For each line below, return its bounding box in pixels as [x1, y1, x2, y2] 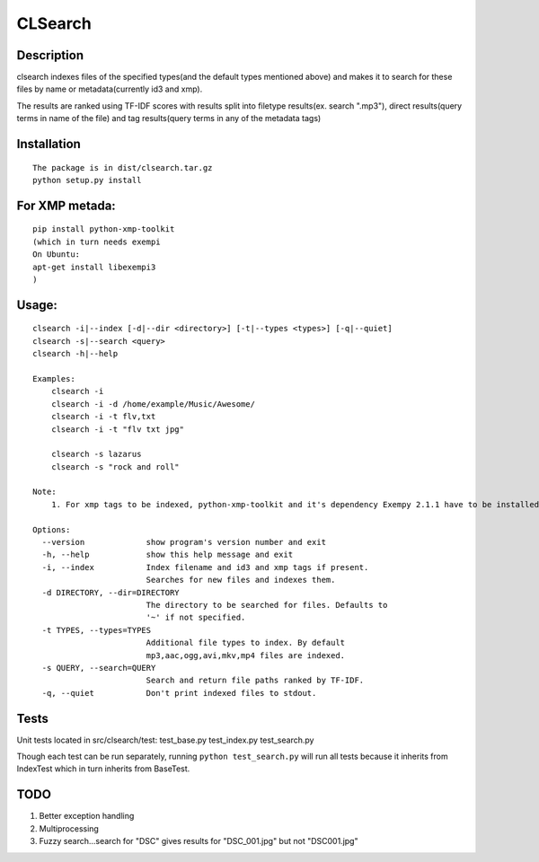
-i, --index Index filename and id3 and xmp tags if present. [41, 562, 369, 572]
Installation [16, 136, 81, 152]
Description [16, 48, 84, 63]
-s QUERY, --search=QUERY [41, 663, 156, 673]
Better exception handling [39, 811, 135, 822]
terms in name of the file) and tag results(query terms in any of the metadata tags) [16, 113, 322, 124]
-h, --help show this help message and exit [41, 550, 294, 560]
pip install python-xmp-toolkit [32, 224, 175, 234]
